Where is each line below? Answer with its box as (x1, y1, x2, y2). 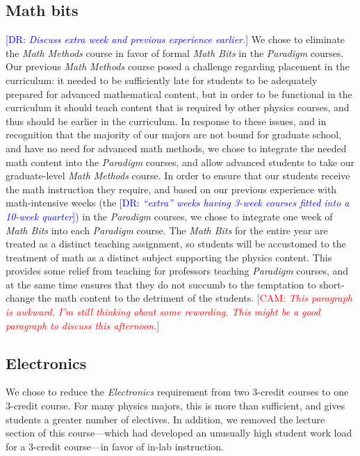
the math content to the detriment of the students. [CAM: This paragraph (38, 291, 353, 305)
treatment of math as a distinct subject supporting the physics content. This (6, 250, 332, 264)
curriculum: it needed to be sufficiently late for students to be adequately (6, 72, 318, 87)
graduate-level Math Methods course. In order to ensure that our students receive (6, 168, 350, 183)
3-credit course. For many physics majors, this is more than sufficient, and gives (6, 398, 345, 413)
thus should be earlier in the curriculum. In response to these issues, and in (6, 113, 327, 128)
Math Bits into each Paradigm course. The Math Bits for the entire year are (6, 222, 328, 237)
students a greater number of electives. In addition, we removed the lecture (6, 412, 325, 426)
